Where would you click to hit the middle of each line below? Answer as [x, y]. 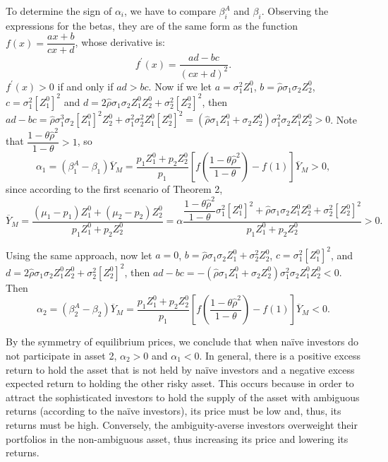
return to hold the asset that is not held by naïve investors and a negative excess [180, 369]
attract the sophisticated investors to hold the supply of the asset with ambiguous [183, 397]
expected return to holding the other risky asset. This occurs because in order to [180, 383]
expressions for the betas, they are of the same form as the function [152, 25]
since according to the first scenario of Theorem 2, [114, 189]
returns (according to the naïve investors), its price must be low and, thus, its [174, 411]
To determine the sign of [59, 11]
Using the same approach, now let [79, 255]
